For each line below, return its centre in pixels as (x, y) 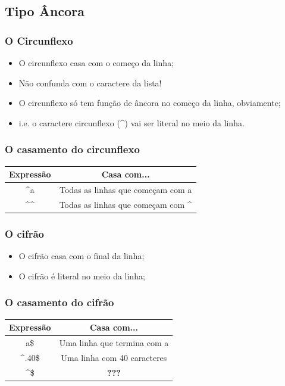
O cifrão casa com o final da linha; (82, 256)
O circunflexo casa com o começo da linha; (96, 63)
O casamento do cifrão (59, 302)
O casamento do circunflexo (72, 149)
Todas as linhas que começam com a (126, 189)
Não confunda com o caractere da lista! (90, 83)
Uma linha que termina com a (114, 342)
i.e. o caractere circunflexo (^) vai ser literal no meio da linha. (131, 122)
